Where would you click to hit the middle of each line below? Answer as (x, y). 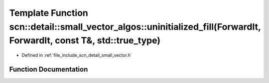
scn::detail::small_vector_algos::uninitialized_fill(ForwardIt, (135, 27)
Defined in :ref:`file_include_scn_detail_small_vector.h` (77, 55)
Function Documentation (49, 69)
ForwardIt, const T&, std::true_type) (85, 41)
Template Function (49, 13)
